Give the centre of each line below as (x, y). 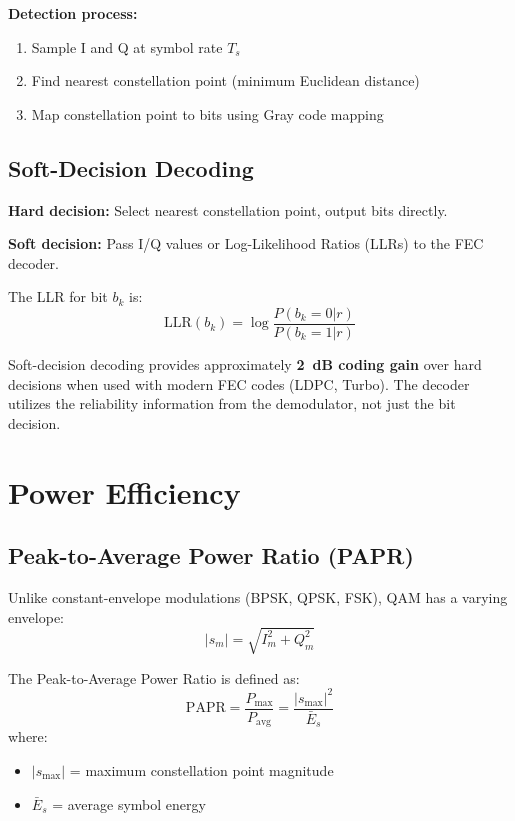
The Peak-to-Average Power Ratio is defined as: (154, 677)
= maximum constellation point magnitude (201, 769)
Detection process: (73, 13)
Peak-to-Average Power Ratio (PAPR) (211, 555)
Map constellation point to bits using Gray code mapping (207, 113)
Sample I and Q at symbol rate (127, 46)
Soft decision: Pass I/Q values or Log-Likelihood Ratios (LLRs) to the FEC (246, 243)
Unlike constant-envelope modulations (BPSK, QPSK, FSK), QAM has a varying (258, 596)
